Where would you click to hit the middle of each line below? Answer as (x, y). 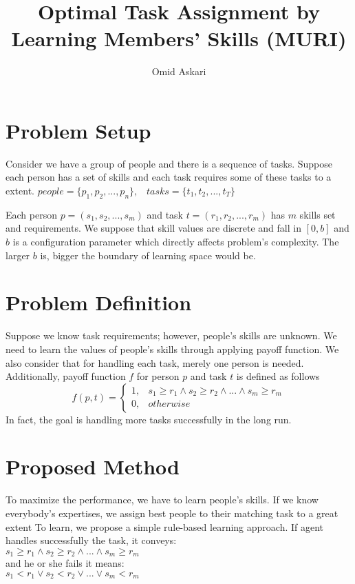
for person (158, 376)
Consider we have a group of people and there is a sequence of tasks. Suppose (169, 163)
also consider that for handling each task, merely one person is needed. (155, 362)
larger (18, 255)
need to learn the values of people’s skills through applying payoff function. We (172, 349)
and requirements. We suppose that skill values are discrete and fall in (153, 228)
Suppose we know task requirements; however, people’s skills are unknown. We (171, 335)
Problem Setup (78, 130)
